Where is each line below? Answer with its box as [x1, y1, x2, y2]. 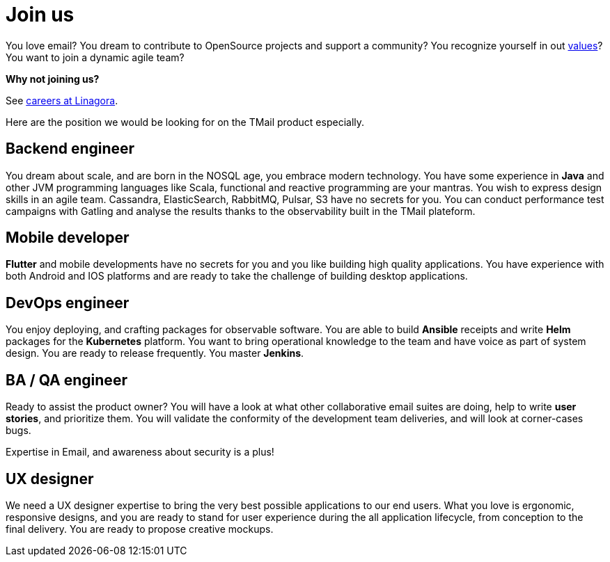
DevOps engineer [6, 294, 130, 312]
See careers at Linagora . [6, 94, 118, 106]
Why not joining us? [6, 72, 100, 85]
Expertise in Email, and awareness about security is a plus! [6, 446, 274, 458]
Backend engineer [6, 140, 135, 158]
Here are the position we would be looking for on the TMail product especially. [6, 115, 365, 128]
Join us [6, 3, 75, 26]
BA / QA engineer [6, 371, 127, 389]
